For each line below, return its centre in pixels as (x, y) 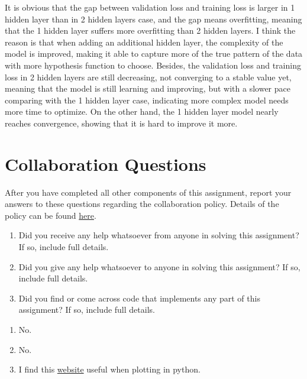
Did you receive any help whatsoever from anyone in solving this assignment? (159, 235)
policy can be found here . (51, 215)
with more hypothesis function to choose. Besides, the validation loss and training (153, 65)
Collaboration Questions (106, 163)
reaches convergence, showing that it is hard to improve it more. (121, 123)
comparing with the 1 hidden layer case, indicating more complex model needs (147, 100)
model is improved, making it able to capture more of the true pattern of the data (154, 54)
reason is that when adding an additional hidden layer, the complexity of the (144, 42)
